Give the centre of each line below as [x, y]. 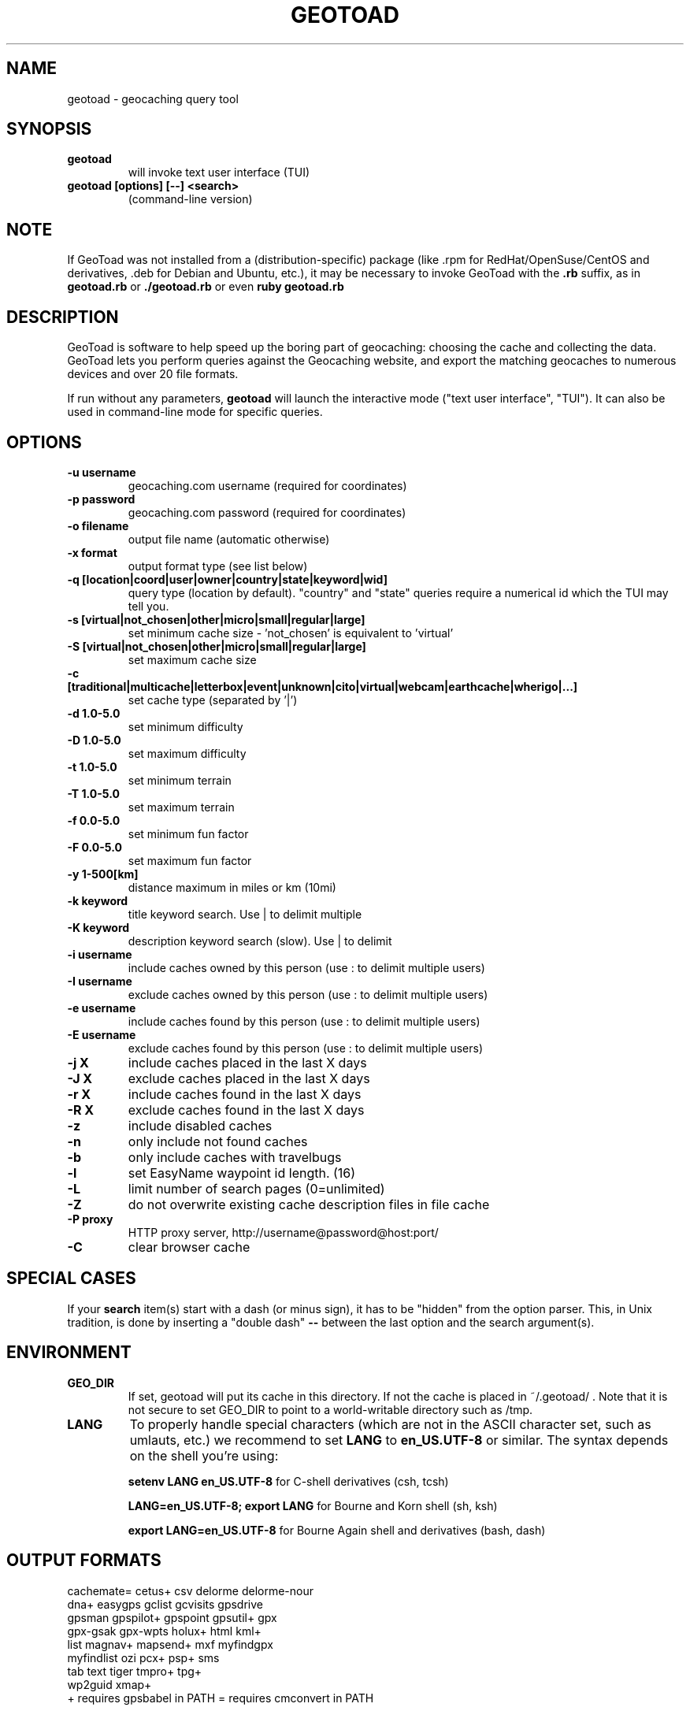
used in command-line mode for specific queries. [195, 412]
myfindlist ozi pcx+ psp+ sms [143, 1657]
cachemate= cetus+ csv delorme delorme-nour [191, 1590]
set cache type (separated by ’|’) [213, 700]
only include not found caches [218, 1141]
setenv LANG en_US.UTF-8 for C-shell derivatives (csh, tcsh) [288, 1481]
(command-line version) [190, 199]
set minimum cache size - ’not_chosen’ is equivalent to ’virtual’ [291, 633]
